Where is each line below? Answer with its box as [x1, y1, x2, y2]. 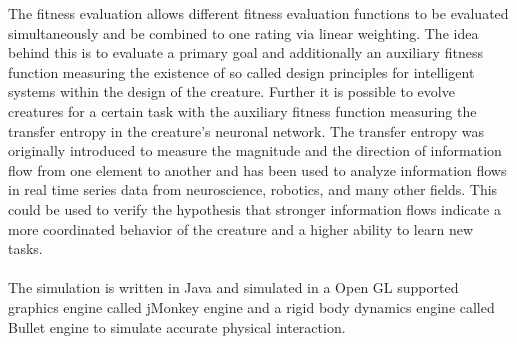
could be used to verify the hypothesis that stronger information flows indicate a [8, 198, 501, 219]
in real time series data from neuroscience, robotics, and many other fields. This [8, 179, 498, 200]
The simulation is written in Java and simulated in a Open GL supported [8, 277, 459, 298]
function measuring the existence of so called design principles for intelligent [8, 61, 475, 82]
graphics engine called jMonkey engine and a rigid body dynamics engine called [8, 296, 495, 317]
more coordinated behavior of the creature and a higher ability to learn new [8, 218, 474, 239]
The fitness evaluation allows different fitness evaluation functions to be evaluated [8, 3, 509, 23]
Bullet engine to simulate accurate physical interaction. [8, 316, 346, 337]
